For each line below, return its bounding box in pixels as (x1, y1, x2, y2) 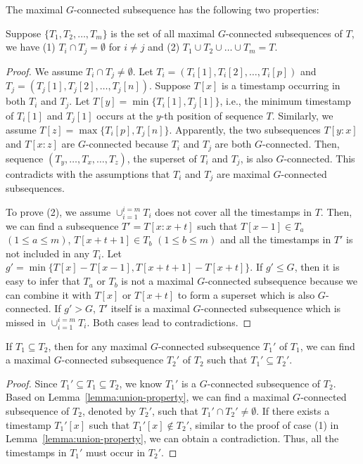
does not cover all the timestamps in (155, 204, 312, 219)
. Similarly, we (272, 108, 333, 122)
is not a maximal (121, 273, 194, 288)
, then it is (294, 259, 340, 274)
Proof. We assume (6, 63, 83, 78)
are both (215, 136, 252, 151)
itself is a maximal (110, 301, 190, 316)
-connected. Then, (262, 136, 340, 151)
